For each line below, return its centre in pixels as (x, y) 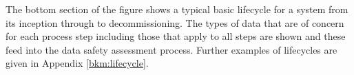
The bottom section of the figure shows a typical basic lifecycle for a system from (177, 9)
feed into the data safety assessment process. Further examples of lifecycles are (171, 49)
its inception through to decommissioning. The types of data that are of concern (175, 22)
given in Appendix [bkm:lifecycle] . (77, 63)
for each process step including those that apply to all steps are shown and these (176, 36)
